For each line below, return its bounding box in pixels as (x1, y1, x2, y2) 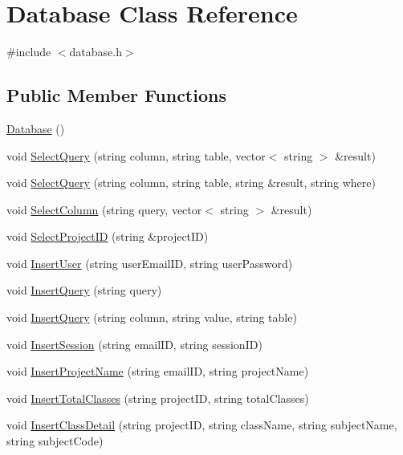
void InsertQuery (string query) (6, 282, 162, 299)
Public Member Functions (6, 83, 226, 108)
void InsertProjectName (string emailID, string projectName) (6, 363, 309, 380)
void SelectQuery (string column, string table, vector (6, 147, 266, 164)
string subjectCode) (6, 433, 104, 449)
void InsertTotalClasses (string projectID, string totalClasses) (6, 389, 309, 406)
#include (6, 43, 51, 60)
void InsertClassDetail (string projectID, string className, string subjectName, (6, 416, 397, 433)
